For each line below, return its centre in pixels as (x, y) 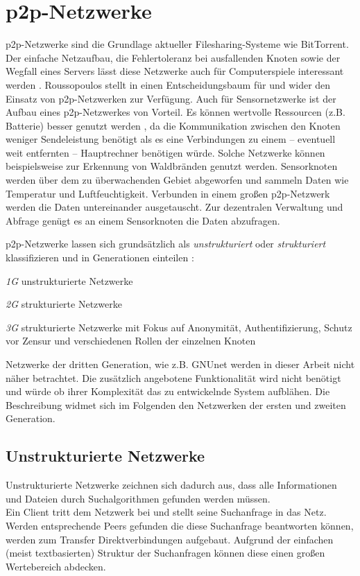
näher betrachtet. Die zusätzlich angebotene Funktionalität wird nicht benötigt (173, 377)
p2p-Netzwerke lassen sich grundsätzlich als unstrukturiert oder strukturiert (166, 244)
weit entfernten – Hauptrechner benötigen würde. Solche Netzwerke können (165, 152)
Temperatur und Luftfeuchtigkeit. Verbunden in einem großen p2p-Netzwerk (168, 193)
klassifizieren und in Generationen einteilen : (100, 258)
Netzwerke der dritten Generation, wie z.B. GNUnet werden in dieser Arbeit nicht (180, 364)
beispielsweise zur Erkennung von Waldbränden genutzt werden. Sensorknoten (172, 166)
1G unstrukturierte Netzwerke (69, 280)
